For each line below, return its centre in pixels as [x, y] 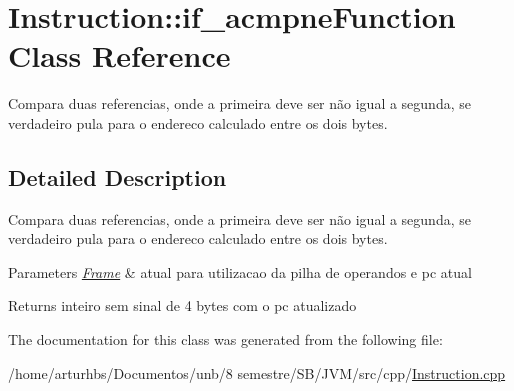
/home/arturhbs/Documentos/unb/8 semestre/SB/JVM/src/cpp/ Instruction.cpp [257, 372]
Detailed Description [117, 176]
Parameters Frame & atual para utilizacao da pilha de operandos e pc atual [240, 271]
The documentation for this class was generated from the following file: [225, 339]
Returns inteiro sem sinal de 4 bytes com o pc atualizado [182, 305]
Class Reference [119, 55]
